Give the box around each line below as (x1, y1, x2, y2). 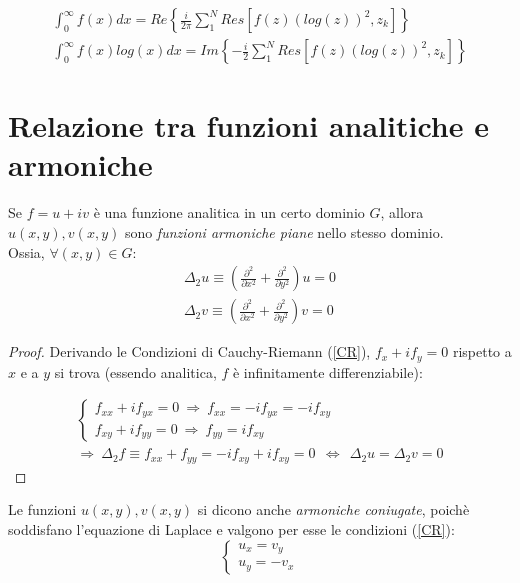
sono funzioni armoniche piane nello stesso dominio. (124, 221, 444, 242)
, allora (380, 202, 424, 223)
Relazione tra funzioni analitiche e (8, 105, 489, 146)
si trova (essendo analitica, (54, 361, 217, 382)
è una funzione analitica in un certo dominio (93, 202, 365, 223)
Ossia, (8, 241, 45, 262)
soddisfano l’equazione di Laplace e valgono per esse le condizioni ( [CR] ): (8, 518, 455, 539)
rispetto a (452, 341, 512, 362)
